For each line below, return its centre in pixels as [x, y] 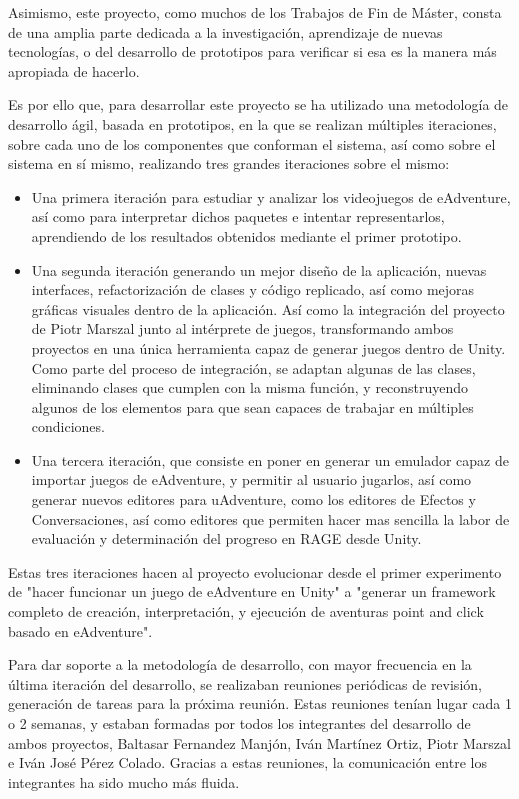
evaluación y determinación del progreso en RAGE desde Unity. [226, 538]
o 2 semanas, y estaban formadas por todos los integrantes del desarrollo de [239, 723]
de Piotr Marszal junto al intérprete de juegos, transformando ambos [242, 328]
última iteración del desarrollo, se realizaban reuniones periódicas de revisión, [245, 683]
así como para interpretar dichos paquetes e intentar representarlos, [238, 216]
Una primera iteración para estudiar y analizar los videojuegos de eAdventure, [271, 196]
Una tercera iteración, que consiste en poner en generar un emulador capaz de [270, 459]
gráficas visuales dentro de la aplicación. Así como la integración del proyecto [268, 308]
